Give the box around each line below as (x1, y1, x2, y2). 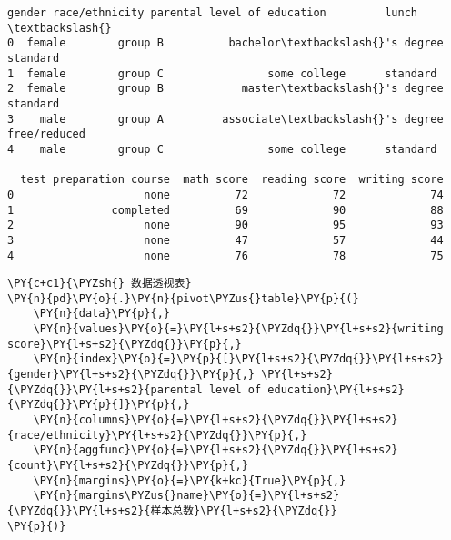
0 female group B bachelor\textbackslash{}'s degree (7, 36, 444, 50)
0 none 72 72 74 (7, 188, 444, 201)
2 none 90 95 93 (7, 219, 444, 232)
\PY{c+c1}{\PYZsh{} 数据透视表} (7, 277, 192, 290)
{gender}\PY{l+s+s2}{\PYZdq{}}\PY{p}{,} (7, 368, 256, 382)
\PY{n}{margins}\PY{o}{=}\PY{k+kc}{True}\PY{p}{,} (33, 474, 346, 487)
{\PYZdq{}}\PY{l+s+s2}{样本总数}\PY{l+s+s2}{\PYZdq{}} (7, 504, 337, 517)
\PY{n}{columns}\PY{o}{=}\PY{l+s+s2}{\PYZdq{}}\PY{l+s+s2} (33, 413, 398, 427)
